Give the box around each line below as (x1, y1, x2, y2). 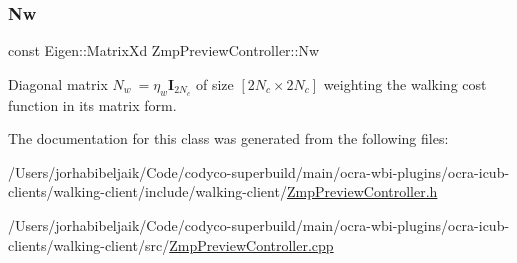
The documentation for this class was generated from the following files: (8, 128, 449, 149)
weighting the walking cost (323, 73, 487, 94)
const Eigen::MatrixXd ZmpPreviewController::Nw (8, 40, 319, 61)
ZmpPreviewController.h (286, 181, 438, 202)
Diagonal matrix (8, 73, 108, 94)
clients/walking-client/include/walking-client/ (8, 181, 287, 202)
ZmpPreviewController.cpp (169, 234, 334, 255)
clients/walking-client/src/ (8, 234, 170, 255)
